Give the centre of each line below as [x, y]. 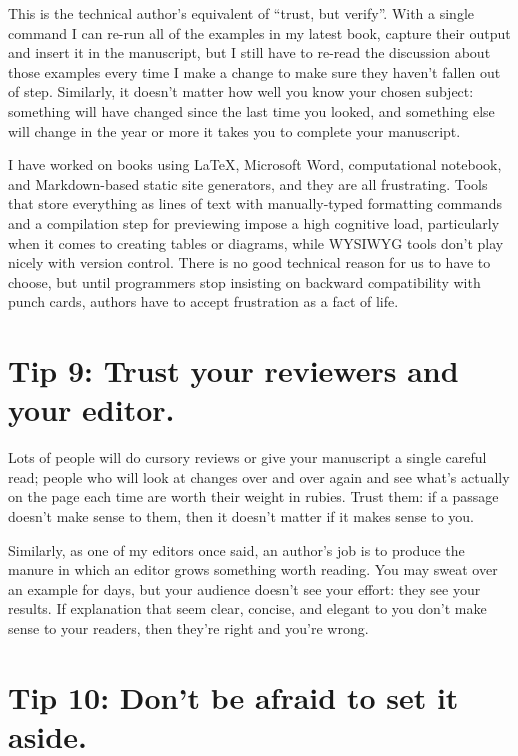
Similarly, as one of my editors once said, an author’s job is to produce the [236, 549]
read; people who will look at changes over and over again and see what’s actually [259, 476]
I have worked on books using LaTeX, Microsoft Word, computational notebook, [255, 164]
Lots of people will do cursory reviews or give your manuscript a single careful [247, 457]
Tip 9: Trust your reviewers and [233, 370]
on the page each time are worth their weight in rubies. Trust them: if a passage [253, 496]
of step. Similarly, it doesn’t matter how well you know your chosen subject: [241, 91]
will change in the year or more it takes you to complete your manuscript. [234, 130]
